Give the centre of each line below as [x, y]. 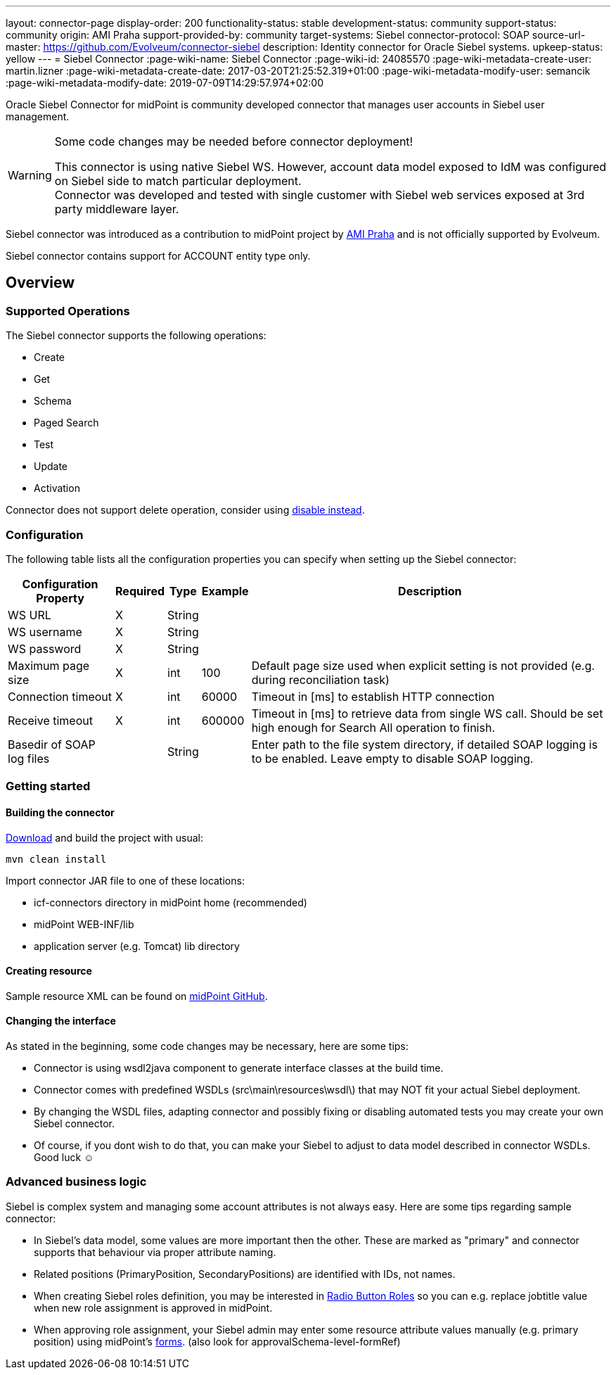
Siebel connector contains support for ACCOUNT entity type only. [158, 256]
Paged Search [66, 423]
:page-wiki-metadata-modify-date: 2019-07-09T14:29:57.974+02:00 [165, 83]
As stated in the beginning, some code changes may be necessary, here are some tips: [207, 1046]
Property [60, 598]
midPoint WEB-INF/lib [84, 924]
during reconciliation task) [320, 679]
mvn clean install [56, 859]
